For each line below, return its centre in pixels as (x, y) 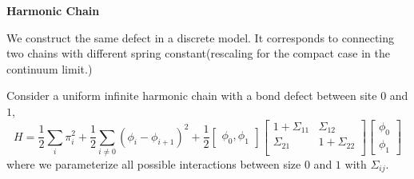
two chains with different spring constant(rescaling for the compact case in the (199, 53)
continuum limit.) (50, 68)
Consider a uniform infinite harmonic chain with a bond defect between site (192, 95)
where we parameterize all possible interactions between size (154, 163)
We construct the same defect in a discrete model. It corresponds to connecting (201, 37)
